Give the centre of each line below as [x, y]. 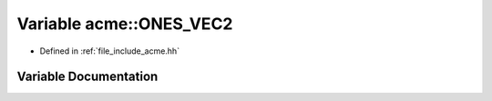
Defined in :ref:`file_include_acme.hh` [110, 51]
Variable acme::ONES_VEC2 [125, 24]
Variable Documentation [87, 77]
